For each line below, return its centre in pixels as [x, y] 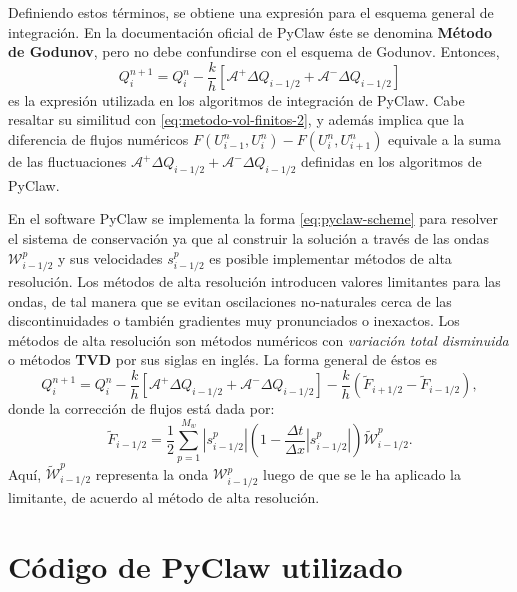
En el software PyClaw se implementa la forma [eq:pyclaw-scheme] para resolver [253, 218]
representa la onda [152, 473]
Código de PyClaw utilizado [205, 565]
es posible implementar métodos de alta [330, 257]
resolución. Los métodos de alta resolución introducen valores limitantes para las [254, 281]
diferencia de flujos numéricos [98, 139]
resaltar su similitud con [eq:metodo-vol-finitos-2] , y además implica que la [236, 119]
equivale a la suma [444, 139]
